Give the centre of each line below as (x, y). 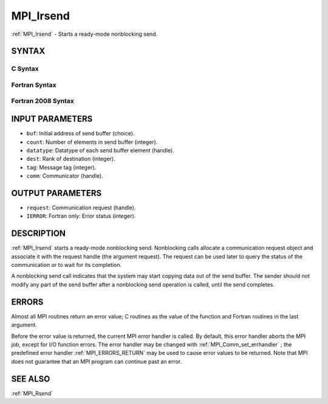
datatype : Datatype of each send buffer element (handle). (100, 150)
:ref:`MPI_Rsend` (32, 393)
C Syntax (25, 69)
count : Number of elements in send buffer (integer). (92, 142)
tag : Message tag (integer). (61, 167)
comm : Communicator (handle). (65, 176)
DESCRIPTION (39, 234)
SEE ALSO (31, 379)
